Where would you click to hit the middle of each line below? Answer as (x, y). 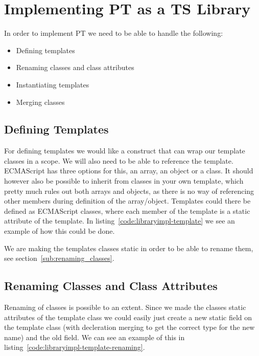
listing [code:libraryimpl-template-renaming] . (75, 347)
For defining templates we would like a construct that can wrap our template (125, 151)
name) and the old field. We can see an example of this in (95, 337)
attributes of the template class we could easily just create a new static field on (128, 317)
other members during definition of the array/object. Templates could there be (127, 201)
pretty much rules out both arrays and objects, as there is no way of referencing (129, 191)
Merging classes (40, 102)
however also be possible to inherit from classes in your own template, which (124, 181)
